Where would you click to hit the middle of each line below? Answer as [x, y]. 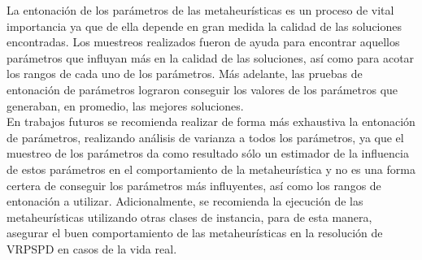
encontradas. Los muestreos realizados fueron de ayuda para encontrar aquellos [203, 42]
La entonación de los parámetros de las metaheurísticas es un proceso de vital [200, 10]
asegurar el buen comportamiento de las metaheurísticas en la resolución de [195, 233]
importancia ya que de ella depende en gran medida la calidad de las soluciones [204, 26]
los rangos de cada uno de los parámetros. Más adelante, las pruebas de [185, 74]
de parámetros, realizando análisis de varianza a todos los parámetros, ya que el [205, 137]
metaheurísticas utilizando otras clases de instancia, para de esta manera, [189, 217]
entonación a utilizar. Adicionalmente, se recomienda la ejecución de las [185, 201]
